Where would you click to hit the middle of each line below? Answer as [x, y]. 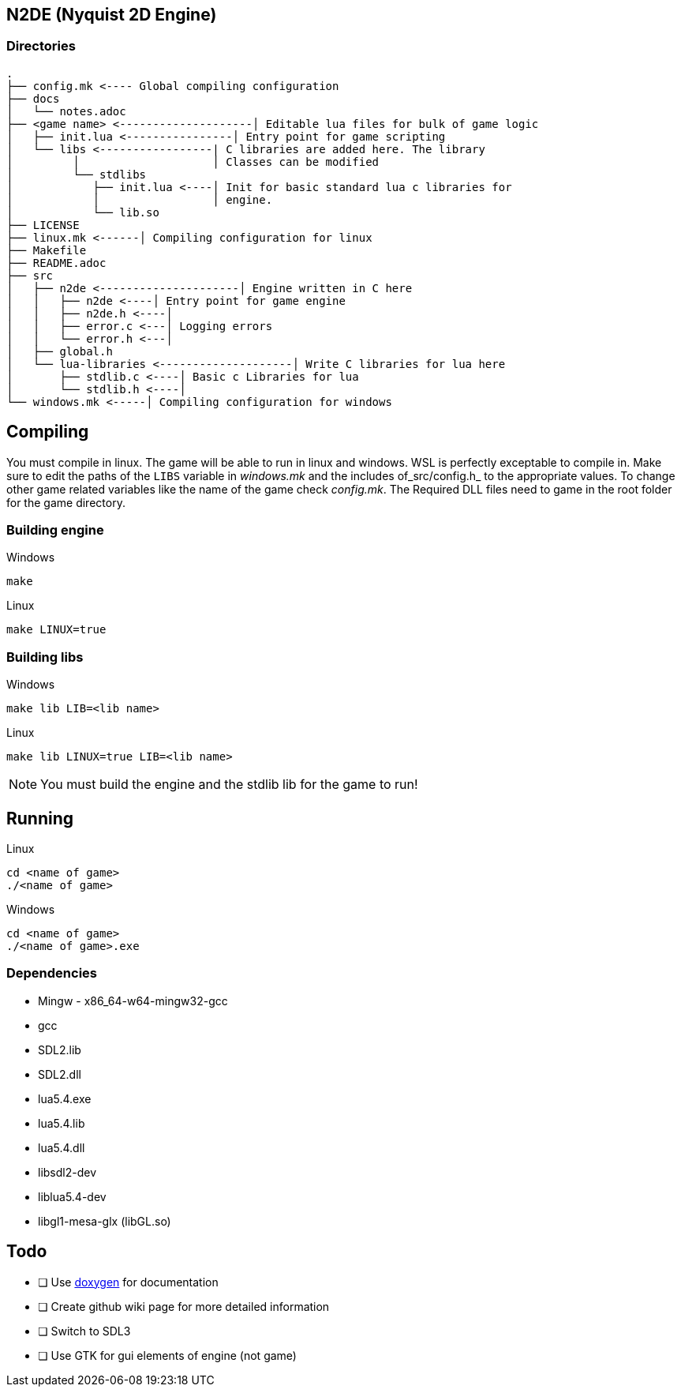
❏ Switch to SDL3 [84, 1331]
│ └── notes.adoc [66, 111]
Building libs [45, 657]
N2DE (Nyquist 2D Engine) [112, 15]
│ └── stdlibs [77, 174]
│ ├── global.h [60, 351]
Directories [41, 46]
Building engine [55, 530]
